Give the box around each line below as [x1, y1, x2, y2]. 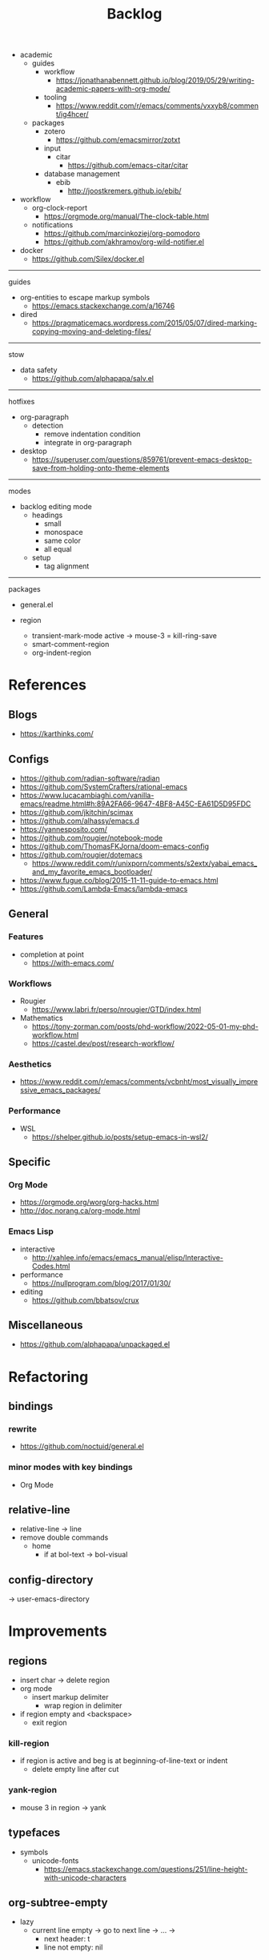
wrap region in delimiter [43, 1701, 122, 1710]
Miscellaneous [8, 1318, 83, 1331]
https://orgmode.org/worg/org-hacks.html [19, 1198, 159, 1207]
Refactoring [8, 1368, 89, 1386]
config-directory [8, 1572, 94, 1586]
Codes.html [31, 1261, 70, 1271]
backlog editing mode [19, 502, 92, 512]
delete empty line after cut [31, 1765, 119, 1774]
